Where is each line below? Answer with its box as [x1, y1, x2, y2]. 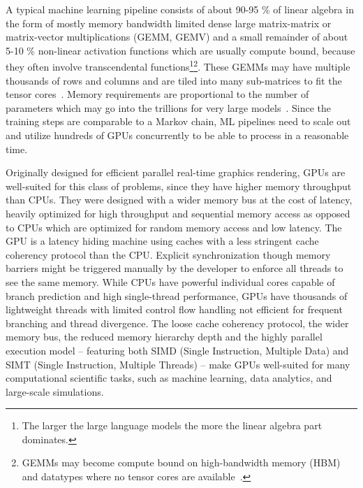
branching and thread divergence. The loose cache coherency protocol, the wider [6, 315, 349, 330]
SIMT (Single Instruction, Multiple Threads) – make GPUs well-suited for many [6, 357, 350, 371]
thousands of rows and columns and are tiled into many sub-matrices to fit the [6, 73, 342, 87]
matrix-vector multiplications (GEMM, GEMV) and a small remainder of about [6, 29, 348, 44]
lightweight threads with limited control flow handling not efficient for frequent [6, 302, 343, 317]
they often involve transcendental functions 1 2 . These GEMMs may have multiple [6, 57, 350, 74]
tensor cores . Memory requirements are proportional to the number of [6, 87, 309, 101]
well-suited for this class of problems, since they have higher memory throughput [6, 178, 352, 193]
